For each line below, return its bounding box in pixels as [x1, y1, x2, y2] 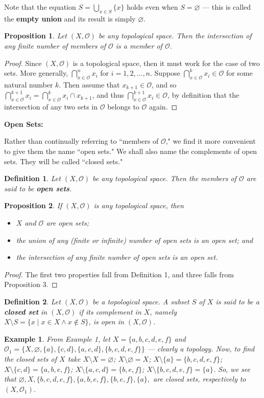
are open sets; [46, 217, 89, 228]
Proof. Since [4, 57, 42, 68]
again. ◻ [149, 101, 178, 112]
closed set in [4, 306, 47, 317]
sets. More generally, [4, 68, 68, 78]
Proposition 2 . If [4, 200, 62, 211]
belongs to [107, 101, 139, 112]
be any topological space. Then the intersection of [98, 30, 252, 41]
